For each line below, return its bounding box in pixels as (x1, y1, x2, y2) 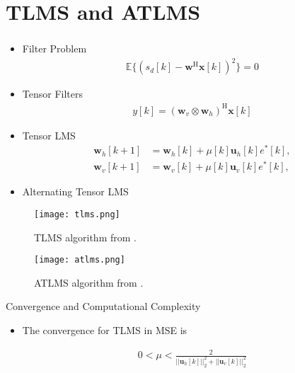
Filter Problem (22, 41, 87, 56)
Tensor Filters (22, 86, 83, 101)
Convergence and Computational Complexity (6, 299, 201, 314)
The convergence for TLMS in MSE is (22, 323, 187, 338)
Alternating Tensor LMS (22, 184, 129, 199)
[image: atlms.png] (34, 255, 125, 265)
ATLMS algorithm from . (34, 275, 144, 289)
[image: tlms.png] (34, 209, 120, 219)
